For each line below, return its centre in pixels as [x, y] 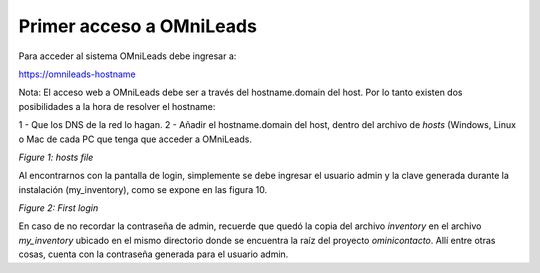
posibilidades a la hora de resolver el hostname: [117, 106]
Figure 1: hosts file [56, 157]
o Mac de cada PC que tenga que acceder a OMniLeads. [135, 139]
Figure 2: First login [58, 208]
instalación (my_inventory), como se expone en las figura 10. [143, 189]
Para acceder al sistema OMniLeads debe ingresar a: [127, 56]
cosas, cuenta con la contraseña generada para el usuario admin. [153, 254]
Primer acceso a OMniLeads [137, 26]
